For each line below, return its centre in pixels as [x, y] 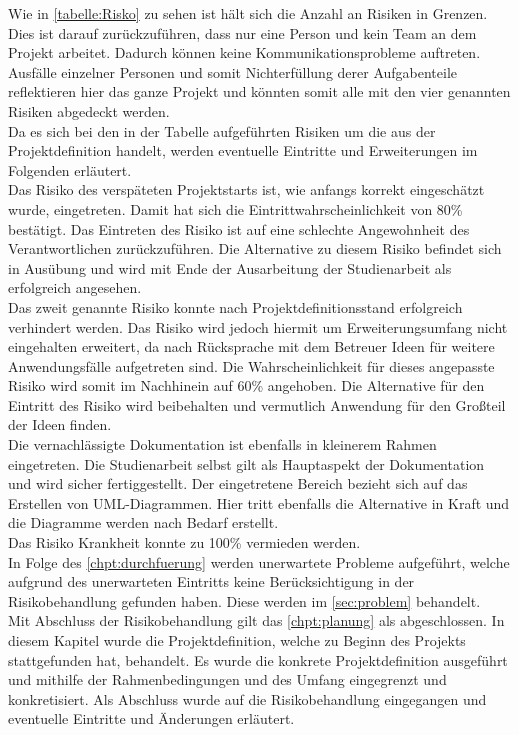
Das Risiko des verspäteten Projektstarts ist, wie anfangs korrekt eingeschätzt [246, 189]
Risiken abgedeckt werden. [89, 110]
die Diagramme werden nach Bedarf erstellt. [143, 522]
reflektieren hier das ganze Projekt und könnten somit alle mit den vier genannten [259, 91]
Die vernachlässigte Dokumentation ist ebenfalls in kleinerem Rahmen [222, 444]
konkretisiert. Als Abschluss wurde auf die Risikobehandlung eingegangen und [247, 698]
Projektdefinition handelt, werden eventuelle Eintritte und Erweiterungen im [243, 150]
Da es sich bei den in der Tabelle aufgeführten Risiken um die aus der [222, 130]
